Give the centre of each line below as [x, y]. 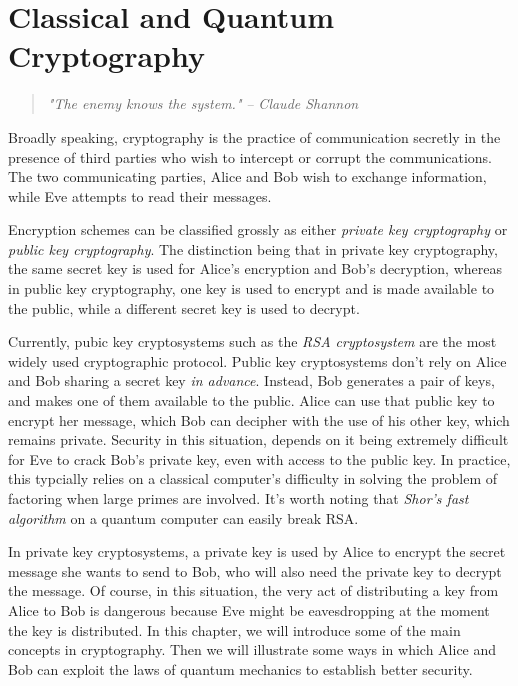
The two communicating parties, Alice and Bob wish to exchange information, [247, 176]
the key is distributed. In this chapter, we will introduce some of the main [234, 629]
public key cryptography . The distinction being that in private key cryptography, [253, 248]
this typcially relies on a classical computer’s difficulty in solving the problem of [253, 478]
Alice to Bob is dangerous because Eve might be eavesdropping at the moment [249, 609]
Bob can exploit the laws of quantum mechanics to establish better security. [240, 668]
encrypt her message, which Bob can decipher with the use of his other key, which [259, 419]
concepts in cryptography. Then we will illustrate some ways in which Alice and [252, 649]
